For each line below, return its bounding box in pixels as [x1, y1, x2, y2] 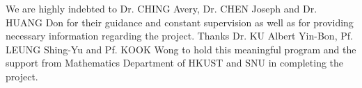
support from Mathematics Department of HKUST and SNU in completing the [6, 55, 344, 70]
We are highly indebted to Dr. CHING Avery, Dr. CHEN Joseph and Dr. [6, 1, 317, 15]
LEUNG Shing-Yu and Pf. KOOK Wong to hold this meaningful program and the [6, 42, 356, 56]
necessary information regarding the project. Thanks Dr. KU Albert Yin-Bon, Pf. [6, 28, 353, 43]
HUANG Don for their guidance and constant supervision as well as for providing [6, 15, 354, 29]
